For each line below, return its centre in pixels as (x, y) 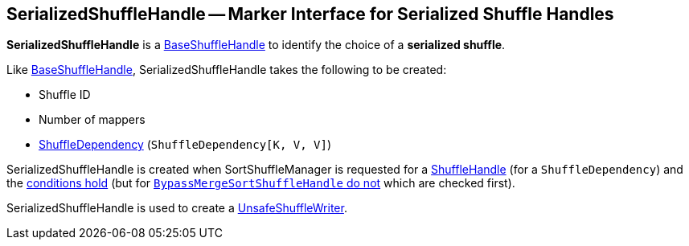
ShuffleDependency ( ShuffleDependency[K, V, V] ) (185, 145)
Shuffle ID (65, 95)
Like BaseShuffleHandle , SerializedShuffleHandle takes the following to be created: (227, 70)
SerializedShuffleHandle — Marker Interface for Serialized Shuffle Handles (310, 14)
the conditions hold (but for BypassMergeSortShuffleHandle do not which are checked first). (261, 183)
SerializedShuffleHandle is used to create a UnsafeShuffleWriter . (177, 208)
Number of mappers (92, 120)
